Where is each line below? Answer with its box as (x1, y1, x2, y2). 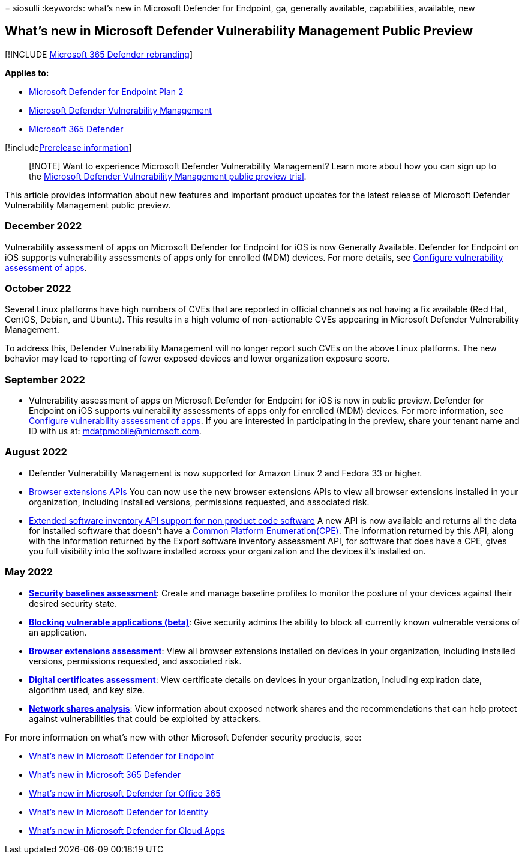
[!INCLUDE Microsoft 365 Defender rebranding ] (5, 49, 193, 59)
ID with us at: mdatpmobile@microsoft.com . (29, 426, 202, 437)
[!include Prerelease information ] (5, 142, 132, 153)
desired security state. (29, 598, 118, 609)
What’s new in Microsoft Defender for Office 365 (29, 788, 221, 798)
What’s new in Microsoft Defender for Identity (29, 806, 209, 817)
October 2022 (5, 282, 71, 294)
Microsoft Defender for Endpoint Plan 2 (29, 86, 184, 97)
